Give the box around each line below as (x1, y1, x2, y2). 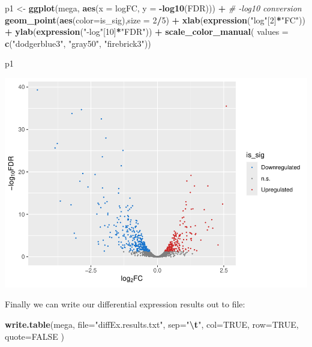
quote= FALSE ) (5, 330, 64, 342)
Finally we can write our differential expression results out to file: (5, 298, 245, 310)
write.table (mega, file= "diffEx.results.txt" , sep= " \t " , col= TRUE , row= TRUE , (5, 318, 299, 331)
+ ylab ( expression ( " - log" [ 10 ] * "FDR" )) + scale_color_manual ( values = (5, 25, 289, 38)
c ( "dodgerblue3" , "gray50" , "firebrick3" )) (5, 37, 151, 49)
